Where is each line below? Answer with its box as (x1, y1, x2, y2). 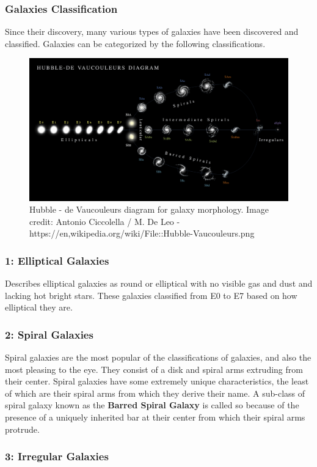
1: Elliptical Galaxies (5, 252, 109, 268)
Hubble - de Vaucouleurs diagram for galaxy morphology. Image (29, 203, 269, 216)
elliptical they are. (5, 301, 73, 314)
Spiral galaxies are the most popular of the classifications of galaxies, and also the (5, 351, 312, 364)
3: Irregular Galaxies (5, 449, 109, 464)
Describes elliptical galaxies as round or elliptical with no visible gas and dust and (5, 277, 313, 290)
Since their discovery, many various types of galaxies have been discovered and (5, 25, 299, 38)
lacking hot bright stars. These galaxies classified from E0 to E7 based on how (5, 289, 297, 301)
